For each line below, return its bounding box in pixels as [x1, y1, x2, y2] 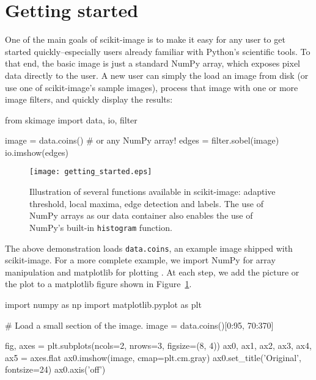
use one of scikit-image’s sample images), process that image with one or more [5, 81, 298, 93]
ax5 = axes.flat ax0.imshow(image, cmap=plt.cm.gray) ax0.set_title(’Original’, [5, 351, 301, 364]
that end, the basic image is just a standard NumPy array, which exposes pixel [5, 57, 300, 70]
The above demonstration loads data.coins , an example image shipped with [5, 241, 293, 254]
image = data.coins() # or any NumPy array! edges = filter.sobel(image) [5, 134, 279, 147]
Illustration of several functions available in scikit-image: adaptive [29, 185, 276, 198]
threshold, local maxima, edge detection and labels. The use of [29, 197, 263, 210]
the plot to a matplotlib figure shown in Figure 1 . [5, 277, 192, 290]
